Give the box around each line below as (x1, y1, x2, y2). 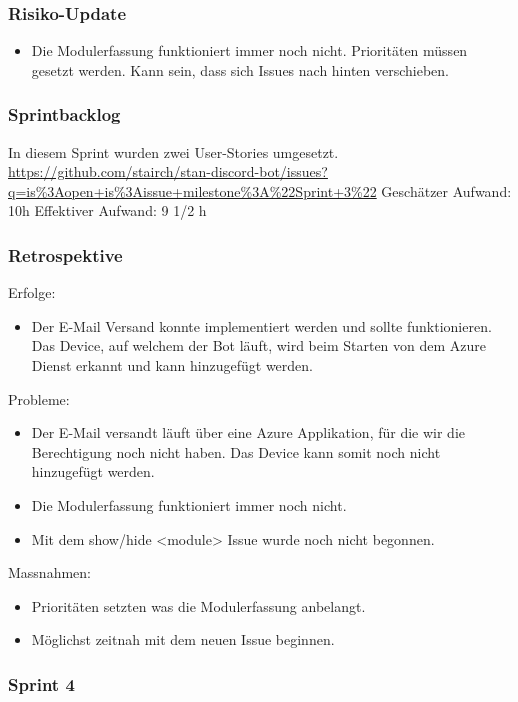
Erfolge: (8, 282, 56, 303)
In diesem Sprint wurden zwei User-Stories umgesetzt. (8, 141, 339, 162)
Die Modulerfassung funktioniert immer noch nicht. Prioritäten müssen (31, 40, 468, 61)
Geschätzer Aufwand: (381, 180, 512, 201)
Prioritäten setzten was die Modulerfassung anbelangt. (31, 595, 366, 616)
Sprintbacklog (8, 102, 121, 127)
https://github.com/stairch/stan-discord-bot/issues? (8, 161, 328, 182)
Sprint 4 (8, 671, 75, 696)
